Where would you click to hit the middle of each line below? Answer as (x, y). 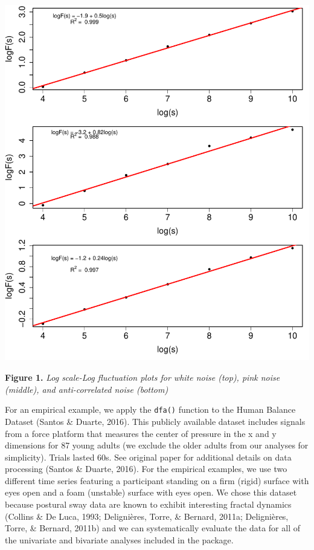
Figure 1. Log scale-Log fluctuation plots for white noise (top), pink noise (143, 377)
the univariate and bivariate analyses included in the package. (119, 539)
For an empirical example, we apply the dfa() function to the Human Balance (150, 409)
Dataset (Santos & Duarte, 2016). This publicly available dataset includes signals (155, 421)
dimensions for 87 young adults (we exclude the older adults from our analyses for (157, 445)
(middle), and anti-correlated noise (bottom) (87, 389)
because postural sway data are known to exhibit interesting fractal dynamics (148, 504)
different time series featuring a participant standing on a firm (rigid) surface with (157, 480)
